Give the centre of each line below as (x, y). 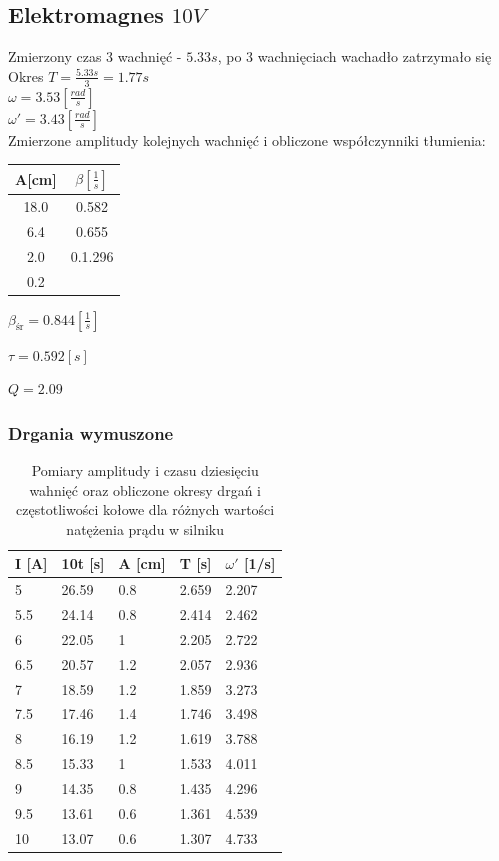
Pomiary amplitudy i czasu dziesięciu (145, 470)
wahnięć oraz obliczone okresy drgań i (145, 489)
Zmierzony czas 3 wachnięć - (95, 56)
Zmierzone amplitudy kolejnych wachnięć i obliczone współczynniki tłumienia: (247, 139)
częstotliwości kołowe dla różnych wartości (145, 509)
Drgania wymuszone (91, 432)
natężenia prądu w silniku (145, 528)
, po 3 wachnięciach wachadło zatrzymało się (354, 56)
